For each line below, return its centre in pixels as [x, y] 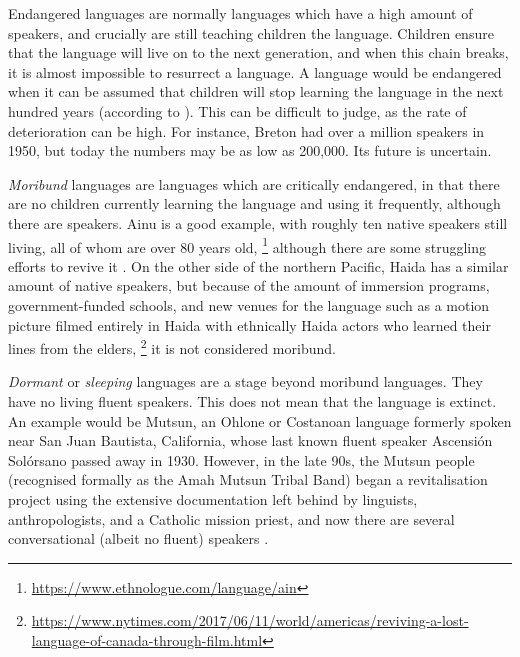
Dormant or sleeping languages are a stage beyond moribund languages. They [245, 381]
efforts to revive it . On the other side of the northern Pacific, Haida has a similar [258, 265]
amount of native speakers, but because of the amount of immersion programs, [249, 285]
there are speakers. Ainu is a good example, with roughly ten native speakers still [258, 222]
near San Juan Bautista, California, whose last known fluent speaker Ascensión [250, 440]
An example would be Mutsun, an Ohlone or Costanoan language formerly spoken [260, 420]
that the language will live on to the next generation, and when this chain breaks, [258, 52]
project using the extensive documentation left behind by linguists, [213, 498]
